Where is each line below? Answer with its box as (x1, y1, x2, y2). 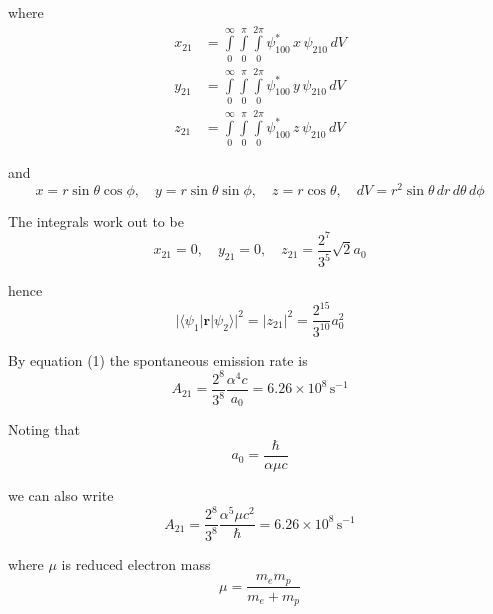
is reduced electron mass (61, 553, 211, 574)
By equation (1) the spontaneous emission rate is (8, 349, 308, 370)
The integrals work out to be (8, 210, 184, 231)
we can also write (8, 485, 114, 505)
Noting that (8, 419, 80, 440)
